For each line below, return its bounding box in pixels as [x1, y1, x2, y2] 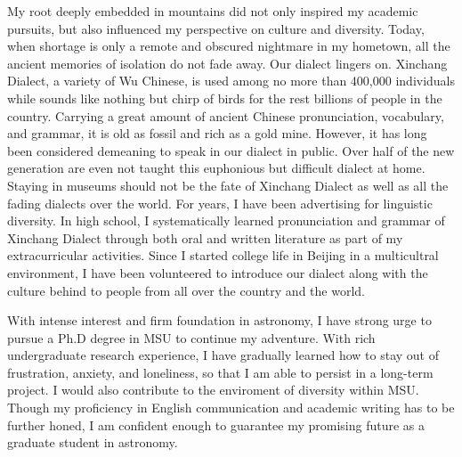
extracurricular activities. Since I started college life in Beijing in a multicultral [7, 246, 439, 265]
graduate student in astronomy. [7, 433, 178, 452]
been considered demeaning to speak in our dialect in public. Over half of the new [7, 141, 455, 159]
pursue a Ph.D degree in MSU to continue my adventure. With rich [7, 328, 376, 347]
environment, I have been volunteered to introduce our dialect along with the [7, 263, 428, 282]
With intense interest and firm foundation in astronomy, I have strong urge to [7, 311, 432, 330]
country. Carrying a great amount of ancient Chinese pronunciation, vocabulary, [7, 106, 444, 125]
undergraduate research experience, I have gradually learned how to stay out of [7, 346, 439, 364]
